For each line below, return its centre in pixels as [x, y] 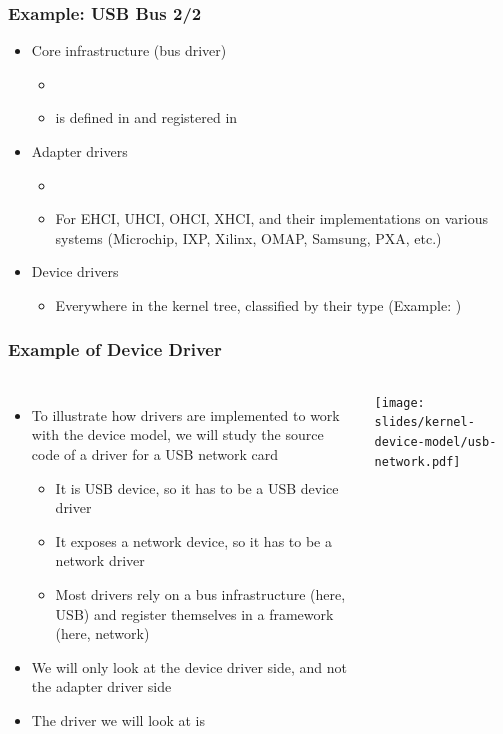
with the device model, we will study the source [177, 434]
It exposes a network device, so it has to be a [193, 540]
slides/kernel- [424, 422]
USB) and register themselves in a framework [194, 613]
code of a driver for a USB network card [154, 453]
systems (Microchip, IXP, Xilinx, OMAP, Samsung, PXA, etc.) [248, 237]
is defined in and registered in [146, 117]
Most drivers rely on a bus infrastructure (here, [200, 593]
